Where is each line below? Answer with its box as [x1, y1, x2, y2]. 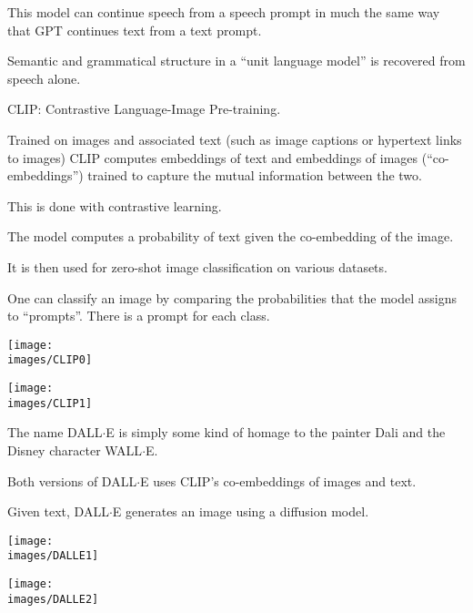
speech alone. [7, 68, 81, 87]
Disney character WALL [7, 440, 143, 459]
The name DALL [7, 423, 103, 442]
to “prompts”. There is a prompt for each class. [7, 306, 270, 325]
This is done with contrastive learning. [7, 196, 222, 215]
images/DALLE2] [7, 592, 99, 606]
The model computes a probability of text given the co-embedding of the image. [7, 227, 454, 246]
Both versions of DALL [7, 471, 137, 490]
